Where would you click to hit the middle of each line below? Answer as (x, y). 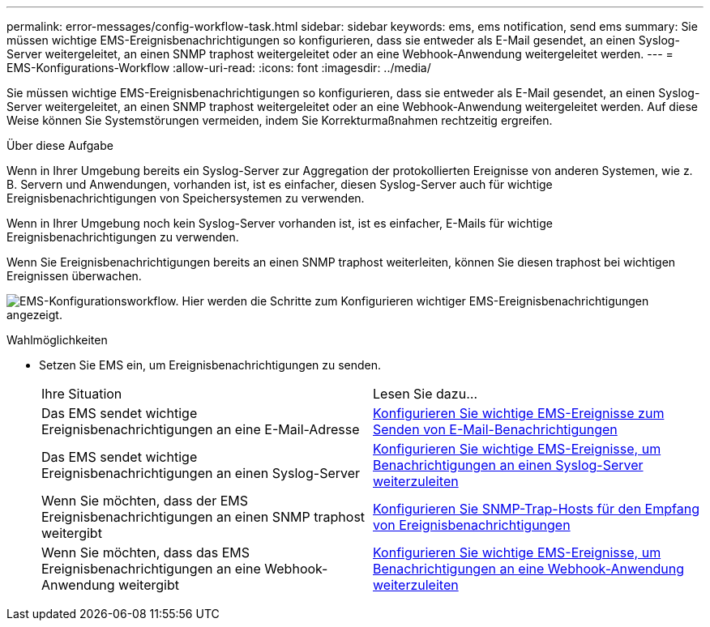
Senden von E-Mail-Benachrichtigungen (495, 429)
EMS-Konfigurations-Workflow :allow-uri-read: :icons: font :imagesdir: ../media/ (219, 68)
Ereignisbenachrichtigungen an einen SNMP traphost (203, 517)
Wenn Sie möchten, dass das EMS (146, 552)
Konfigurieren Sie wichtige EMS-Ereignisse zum (519, 413)
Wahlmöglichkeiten (57, 340)
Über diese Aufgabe (60, 145)
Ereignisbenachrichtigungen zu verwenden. (123, 237)
